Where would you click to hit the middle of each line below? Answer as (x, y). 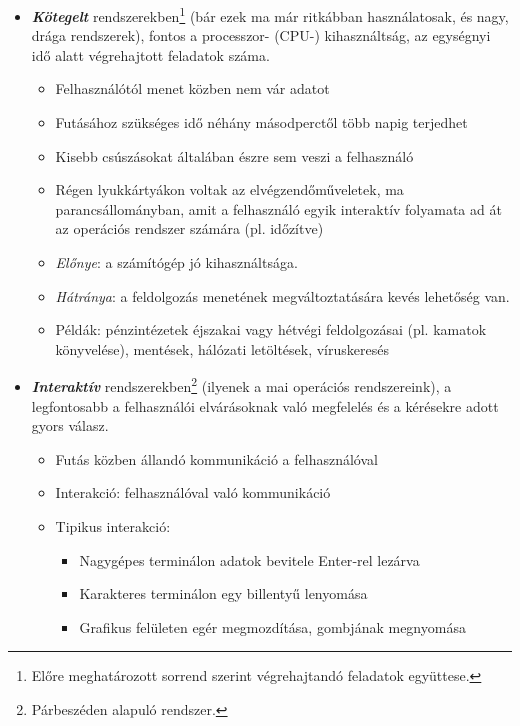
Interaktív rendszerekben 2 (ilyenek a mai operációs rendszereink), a (241, 385)
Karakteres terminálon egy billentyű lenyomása (223, 593)
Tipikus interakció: (113, 526)
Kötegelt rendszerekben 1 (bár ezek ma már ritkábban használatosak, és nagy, (270, 14)
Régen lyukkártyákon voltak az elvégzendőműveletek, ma (229, 189)
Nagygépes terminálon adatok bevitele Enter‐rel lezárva (249, 559)
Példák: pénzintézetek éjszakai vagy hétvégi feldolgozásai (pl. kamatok (271, 329)
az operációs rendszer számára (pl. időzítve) (189, 228)
